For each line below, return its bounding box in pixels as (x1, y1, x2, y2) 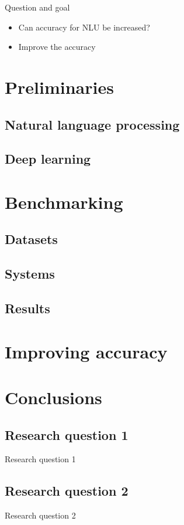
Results (5, 299, 50, 317)
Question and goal (5, 1, 70, 13)
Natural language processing (5, 115, 180, 133)
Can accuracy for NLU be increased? (18, 21, 150, 33)
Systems (5, 265, 55, 283)
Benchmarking (5, 189, 123, 214)
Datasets (5, 230, 58, 248)
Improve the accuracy (18, 40, 96, 53)
